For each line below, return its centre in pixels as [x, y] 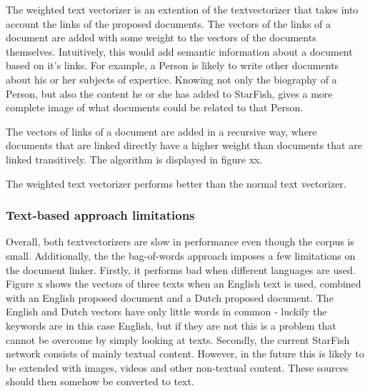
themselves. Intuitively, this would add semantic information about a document [179, 51]
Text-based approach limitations [100, 215]
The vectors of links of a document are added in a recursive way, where [161, 131]
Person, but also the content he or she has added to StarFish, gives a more [169, 93]
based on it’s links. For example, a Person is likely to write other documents [172, 65]
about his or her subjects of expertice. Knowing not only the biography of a [171, 79]
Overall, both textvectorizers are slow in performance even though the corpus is [180, 242]
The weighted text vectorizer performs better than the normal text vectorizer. [176, 183]
